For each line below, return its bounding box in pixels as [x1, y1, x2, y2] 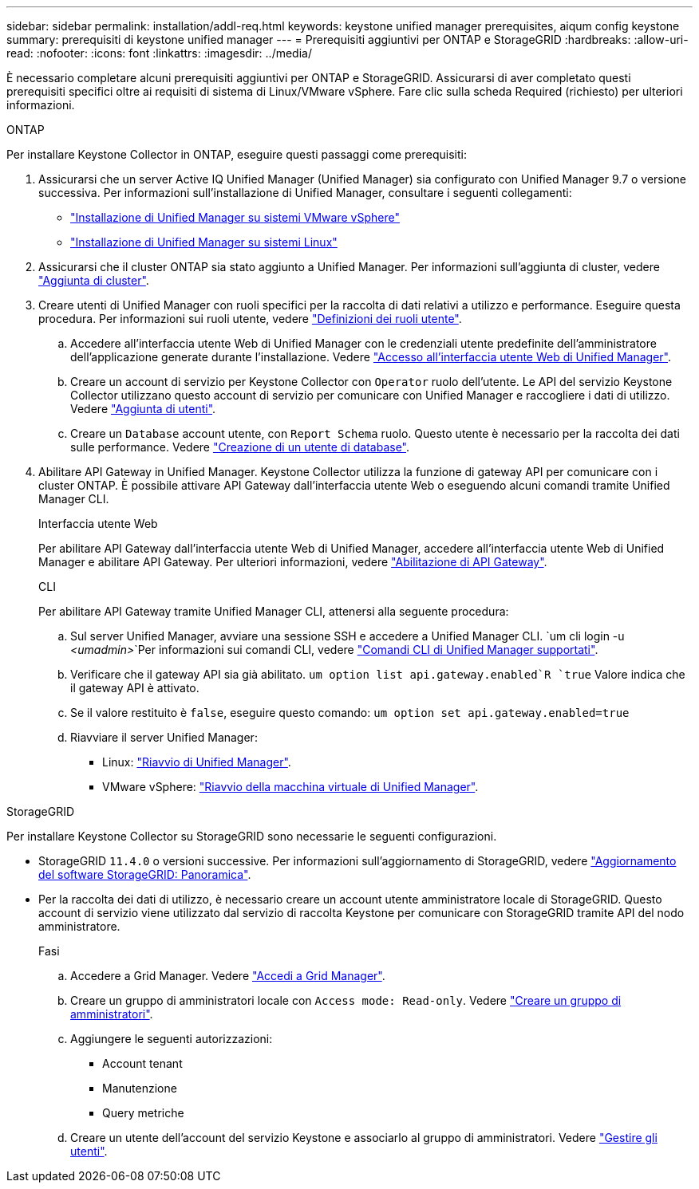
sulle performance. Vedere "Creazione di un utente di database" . [70, 440, 410, 454]
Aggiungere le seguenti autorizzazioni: [70, 1032, 273, 1045]
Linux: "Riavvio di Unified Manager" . [102, 755, 291, 769]
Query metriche [102, 1106, 184, 1120]
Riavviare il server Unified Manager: [70, 730, 258, 744]
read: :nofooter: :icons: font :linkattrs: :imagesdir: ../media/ [6, 46, 312, 60]
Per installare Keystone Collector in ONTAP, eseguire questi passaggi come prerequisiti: [6, 148, 467, 161]
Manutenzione [102, 1081, 177, 1095]
